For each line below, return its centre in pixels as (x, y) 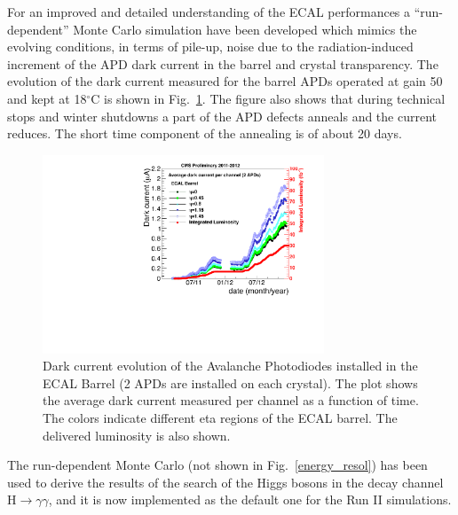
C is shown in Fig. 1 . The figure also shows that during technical (268, 98)
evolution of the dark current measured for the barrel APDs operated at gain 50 (225, 81)
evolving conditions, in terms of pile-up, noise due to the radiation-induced (210, 47)
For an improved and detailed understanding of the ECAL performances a (209, 12)
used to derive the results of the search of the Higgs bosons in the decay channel (225, 482)
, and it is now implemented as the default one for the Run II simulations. (250, 499)
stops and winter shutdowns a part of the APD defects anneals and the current (222, 116)
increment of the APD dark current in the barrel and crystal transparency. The (223, 63)
